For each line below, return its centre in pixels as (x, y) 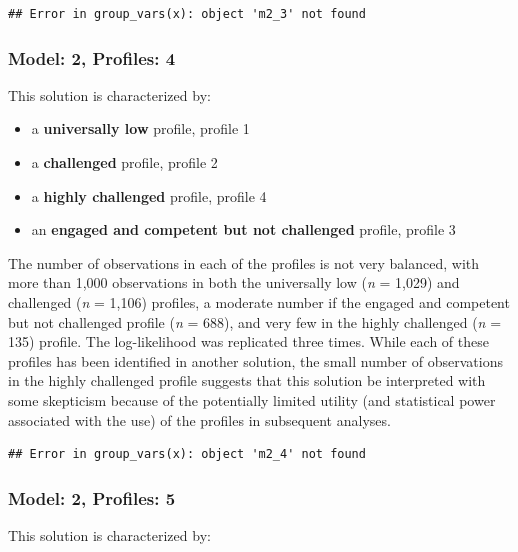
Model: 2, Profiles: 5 (92, 497)
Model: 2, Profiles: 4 (92, 57)
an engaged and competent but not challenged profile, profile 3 (243, 229)
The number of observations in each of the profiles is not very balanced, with (244, 262)
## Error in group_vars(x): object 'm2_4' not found (187, 454)
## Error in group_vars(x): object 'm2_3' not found (187, 14)
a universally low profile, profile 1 (140, 128)
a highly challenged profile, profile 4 (149, 195)
